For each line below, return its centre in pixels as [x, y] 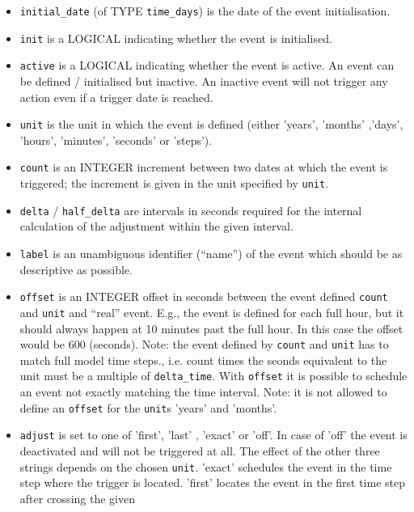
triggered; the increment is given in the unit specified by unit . [174, 183]
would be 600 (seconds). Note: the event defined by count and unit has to [204, 344]
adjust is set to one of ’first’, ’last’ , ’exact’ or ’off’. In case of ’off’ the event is [213, 435]
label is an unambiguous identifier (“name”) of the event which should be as [211, 253]
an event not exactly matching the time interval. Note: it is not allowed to [203, 392]
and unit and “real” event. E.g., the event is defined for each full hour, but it [212, 312]
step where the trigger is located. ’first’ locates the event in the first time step [213, 482]
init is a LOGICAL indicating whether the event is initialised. [176, 38]
